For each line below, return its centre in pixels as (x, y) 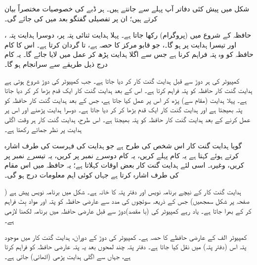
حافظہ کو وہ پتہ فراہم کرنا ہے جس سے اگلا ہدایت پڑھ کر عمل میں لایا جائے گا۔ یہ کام (129, 54)
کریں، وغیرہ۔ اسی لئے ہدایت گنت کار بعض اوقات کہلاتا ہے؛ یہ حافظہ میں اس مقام (124, 165)
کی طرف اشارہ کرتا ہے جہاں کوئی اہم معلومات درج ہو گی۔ (92, 174)
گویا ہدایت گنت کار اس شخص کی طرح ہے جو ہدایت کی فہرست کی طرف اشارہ (123, 146)
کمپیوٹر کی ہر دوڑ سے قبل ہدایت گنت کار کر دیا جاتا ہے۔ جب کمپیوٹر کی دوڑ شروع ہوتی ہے (122, 80)
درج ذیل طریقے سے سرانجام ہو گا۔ (56, 64)
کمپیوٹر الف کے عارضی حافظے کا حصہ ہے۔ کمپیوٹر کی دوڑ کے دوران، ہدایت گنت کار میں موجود (126, 237)
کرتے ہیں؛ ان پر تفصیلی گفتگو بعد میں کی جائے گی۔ (81, 18)
